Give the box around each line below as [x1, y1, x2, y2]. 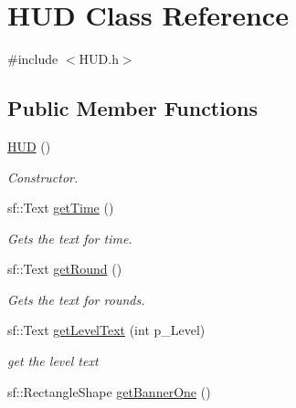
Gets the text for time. [7, 228, 132, 247]
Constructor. [7, 167, 79, 186]
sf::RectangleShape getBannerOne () [7, 382, 211, 401]
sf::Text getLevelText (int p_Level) [7, 320, 206, 340]
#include [7, 49, 58, 68]
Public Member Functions [7, 94, 258, 122]
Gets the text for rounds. [7, 289, 145, 309]
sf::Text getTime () [7, 198, 114, 217]
